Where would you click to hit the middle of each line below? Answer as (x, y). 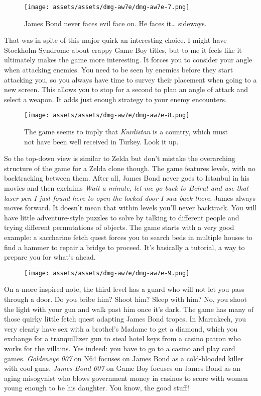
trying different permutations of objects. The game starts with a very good (119, 227)
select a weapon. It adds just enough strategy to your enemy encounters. (115, 99)
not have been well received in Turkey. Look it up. (101, 141)
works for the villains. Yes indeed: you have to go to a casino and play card (120, 348)
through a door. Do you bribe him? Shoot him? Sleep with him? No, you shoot (125, 299)
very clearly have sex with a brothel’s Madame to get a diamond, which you (121, 328)
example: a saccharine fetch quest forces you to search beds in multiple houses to (128, 237)
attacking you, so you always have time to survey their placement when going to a (130, 79)
